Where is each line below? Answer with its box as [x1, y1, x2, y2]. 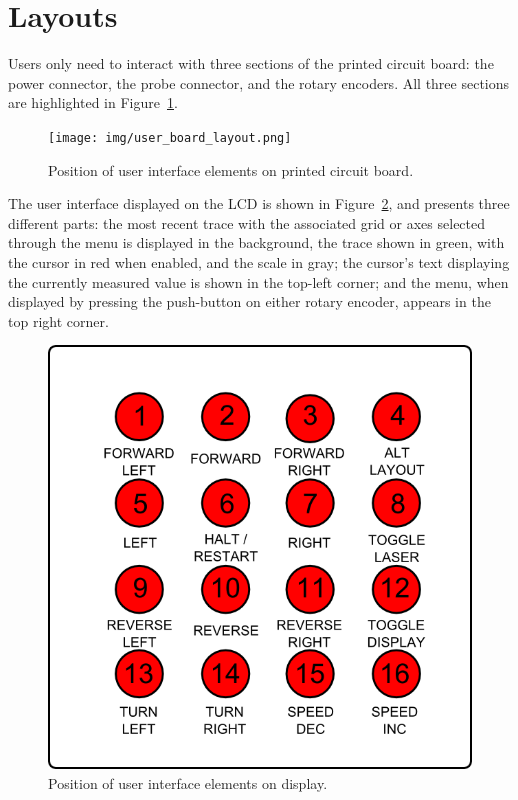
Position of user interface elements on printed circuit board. [48, 159, 414, 180]
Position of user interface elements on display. [48, 772, 328, 793]
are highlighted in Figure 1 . [8, 92, 178, 113]
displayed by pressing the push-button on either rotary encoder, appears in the [8, 291, 491, 312]
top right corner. [8, 310, 109, 331]
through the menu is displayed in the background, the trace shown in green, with [8, 232, 505, 253]
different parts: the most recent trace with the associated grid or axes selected [8, 212, 486, 233]
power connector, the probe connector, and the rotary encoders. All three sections [8, 72, 510, 93]
